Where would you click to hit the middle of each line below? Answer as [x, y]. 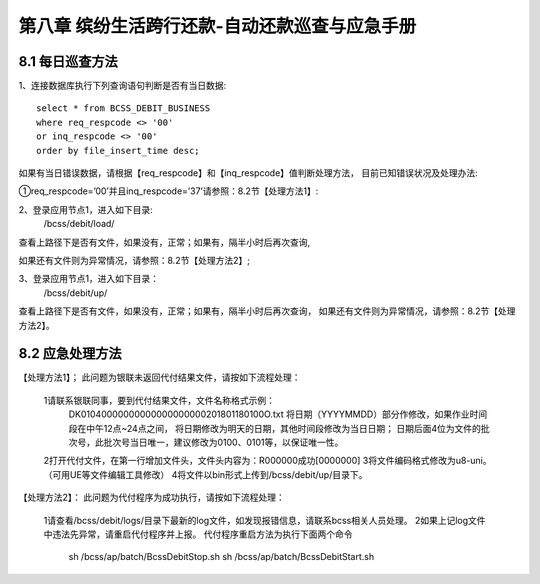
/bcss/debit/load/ [79, 224]
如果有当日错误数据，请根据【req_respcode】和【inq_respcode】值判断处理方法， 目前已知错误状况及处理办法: [248, 173]
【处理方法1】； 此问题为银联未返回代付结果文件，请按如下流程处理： [159, 377]
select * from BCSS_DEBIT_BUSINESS [123, 108]
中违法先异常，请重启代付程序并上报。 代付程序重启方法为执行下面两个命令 [198, 534]
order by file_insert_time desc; [118, 150]
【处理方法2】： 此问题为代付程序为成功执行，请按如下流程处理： [151, 497]
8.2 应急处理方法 [70, 353]
